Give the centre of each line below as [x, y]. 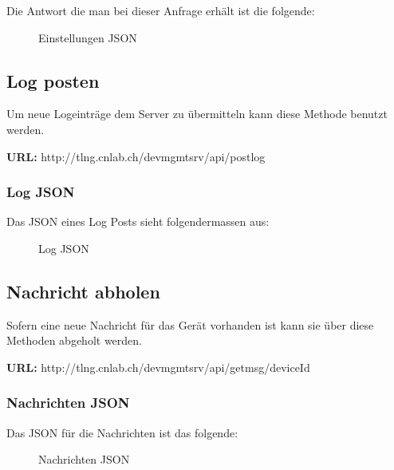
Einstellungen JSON [88, 37]
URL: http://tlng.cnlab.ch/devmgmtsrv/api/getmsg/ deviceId [158, 367]
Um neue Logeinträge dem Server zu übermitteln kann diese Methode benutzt [197, 114]
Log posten [53, 80]
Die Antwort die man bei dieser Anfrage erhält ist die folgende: [161, 10]
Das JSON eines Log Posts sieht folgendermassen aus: [138, 221]
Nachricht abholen [83, 291]
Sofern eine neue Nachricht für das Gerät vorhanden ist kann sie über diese [190, 324]
